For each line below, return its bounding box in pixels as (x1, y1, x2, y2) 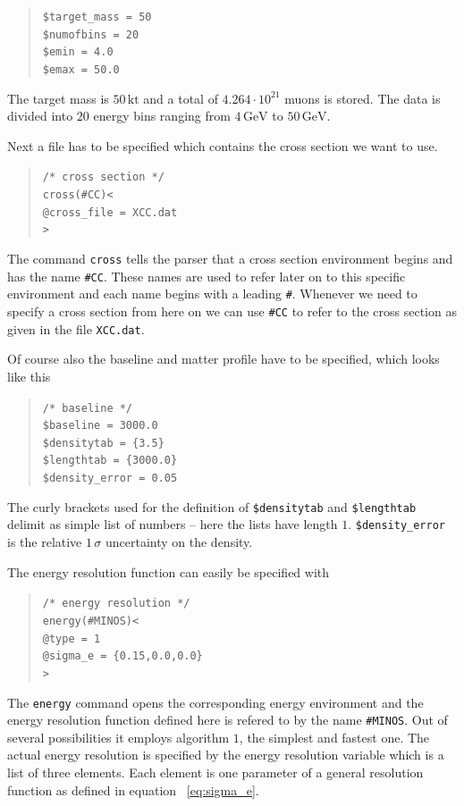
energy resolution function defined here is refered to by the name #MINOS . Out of (7, 710, 448, 729)
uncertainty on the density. (105, 533, 253, 551)
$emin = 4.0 (42, 46, 114, 59)
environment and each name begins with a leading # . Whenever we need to (7, 284, 418, 303)
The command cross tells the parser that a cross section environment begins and (7, 249, 453, 268)
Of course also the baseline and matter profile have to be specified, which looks (7, 349, 440, 368)
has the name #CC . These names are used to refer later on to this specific (7, 266, 406, 285)
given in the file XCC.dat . (7, 319, 145, 338)
